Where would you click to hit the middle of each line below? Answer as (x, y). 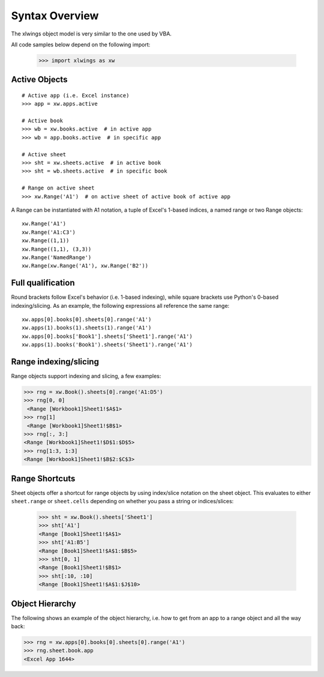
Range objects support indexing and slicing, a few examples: (86, 376)
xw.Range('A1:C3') (49, 232)
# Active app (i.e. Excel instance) (76, 95)
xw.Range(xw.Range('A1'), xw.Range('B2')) (85, 266)
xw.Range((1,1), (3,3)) (57, 249)
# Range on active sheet (58, 188)
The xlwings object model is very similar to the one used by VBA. (91, 34)
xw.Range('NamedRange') (57, 257)
